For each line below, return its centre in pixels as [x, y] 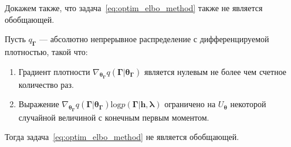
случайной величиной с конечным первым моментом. [114, 117]
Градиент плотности [54, 71]
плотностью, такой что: [46, 51]
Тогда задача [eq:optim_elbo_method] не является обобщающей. [122, 137]
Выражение [39, 104]
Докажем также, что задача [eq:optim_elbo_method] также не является [134, 8]
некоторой [248, 104]
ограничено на [190, 104]
